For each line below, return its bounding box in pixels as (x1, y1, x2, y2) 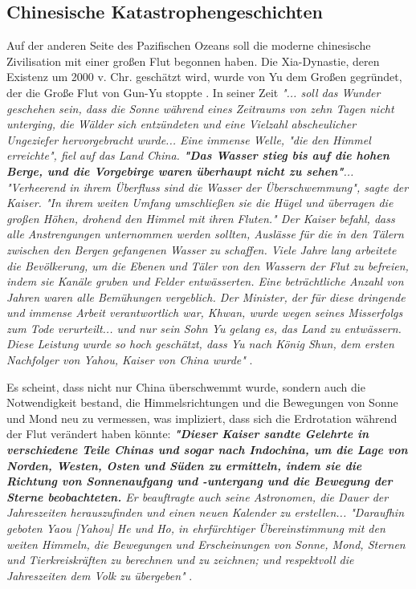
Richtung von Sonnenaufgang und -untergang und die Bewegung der (6, 473, 393, 489)
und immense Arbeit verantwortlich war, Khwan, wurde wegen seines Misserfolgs (6, 304, 403, 321)
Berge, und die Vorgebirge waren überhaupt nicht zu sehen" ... (6, 162, 354, 179)
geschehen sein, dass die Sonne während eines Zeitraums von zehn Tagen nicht (6, 100, 394, 116)
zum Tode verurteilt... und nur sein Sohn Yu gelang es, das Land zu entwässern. (6, 319, 402, 336)
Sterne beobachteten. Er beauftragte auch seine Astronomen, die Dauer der (6, 488, 389, 505)
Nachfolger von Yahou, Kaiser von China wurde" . (6, 351, 253, 368)
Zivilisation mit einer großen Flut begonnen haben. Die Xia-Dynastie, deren (6, 52, 380, 69)
